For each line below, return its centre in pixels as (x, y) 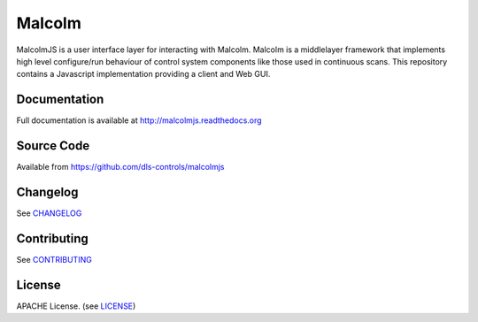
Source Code (53, 146)
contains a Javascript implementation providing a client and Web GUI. (143, 74)
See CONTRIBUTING (54, 259)
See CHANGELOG (49, 213)
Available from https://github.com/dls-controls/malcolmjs (120, 167)
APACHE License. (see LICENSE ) (76, 306)
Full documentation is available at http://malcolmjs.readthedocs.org (139, 120)
